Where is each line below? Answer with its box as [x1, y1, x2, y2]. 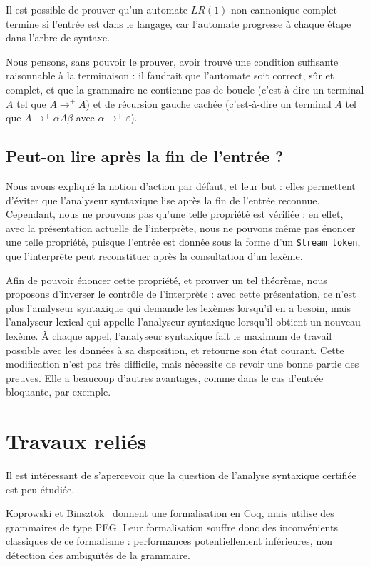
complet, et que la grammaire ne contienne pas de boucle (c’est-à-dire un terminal [6, 81, 364, 96]
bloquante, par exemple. [6, 384, 111, 399]
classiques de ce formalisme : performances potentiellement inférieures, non [6, 533, 332, 548]
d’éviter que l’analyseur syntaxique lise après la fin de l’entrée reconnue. [6, 192, 320, 207]
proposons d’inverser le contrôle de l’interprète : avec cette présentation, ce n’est [6, 286, 356, 301]
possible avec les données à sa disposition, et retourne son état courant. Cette [6, 342, 344, 357]
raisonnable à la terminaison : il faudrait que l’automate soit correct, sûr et [6, 68, 334, 83]
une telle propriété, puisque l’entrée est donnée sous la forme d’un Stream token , [6, 234, 361, 249]
